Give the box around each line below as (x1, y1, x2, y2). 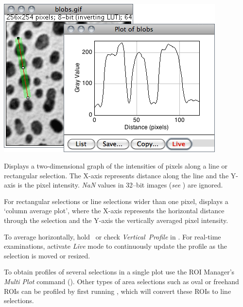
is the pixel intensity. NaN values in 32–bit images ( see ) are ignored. (17, 180, 223, 190)
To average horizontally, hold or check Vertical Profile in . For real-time (4, 231, 221, 241)
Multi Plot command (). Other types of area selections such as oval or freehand (4, 276, 239, 286)
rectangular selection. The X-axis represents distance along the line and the (4, 170, 229, 180)
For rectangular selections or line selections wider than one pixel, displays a (4, 196, 228, 206)
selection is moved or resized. (4, 250, 90, 260)
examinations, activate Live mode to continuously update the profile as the (4, 241, 227, 251)
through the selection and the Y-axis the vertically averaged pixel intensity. (4, 215, 228, 225)
